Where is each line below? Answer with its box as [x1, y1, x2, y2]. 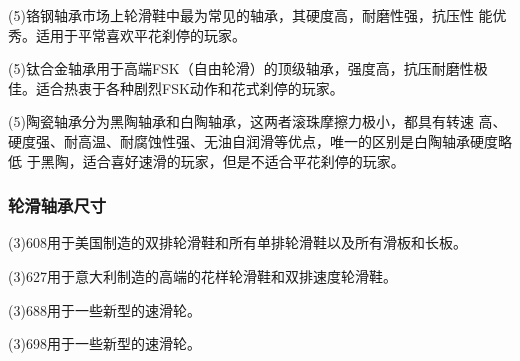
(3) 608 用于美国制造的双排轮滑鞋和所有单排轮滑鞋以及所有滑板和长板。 [8, 232, 467, 253]
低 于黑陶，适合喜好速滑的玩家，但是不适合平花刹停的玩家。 [8, 150, 405, 171]
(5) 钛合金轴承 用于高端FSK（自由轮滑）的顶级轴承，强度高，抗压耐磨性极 [8, 58, 488, 79]
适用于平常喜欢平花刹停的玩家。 [35, 24, 246, 45]
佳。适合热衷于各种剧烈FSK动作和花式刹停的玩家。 [8, 77, 344, 98]
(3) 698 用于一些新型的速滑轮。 [8, 333, 201, 354]
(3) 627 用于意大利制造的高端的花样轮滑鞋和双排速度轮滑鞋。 [8, 265, 397, 286]
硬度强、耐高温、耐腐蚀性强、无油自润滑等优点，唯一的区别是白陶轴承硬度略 [8, 130, 512, 151]
